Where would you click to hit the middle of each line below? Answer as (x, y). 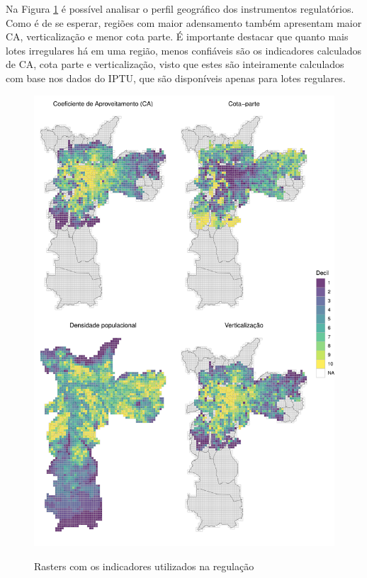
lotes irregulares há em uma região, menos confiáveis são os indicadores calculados (184, 50)
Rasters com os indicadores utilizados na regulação (144, 566)
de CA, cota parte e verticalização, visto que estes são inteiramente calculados (175, 64)
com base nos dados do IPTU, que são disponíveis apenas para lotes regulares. (176, 78)
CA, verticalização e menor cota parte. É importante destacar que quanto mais (177, 36)
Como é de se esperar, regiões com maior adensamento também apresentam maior (184, 22)
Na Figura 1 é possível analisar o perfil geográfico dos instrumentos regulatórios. (180, 8)
